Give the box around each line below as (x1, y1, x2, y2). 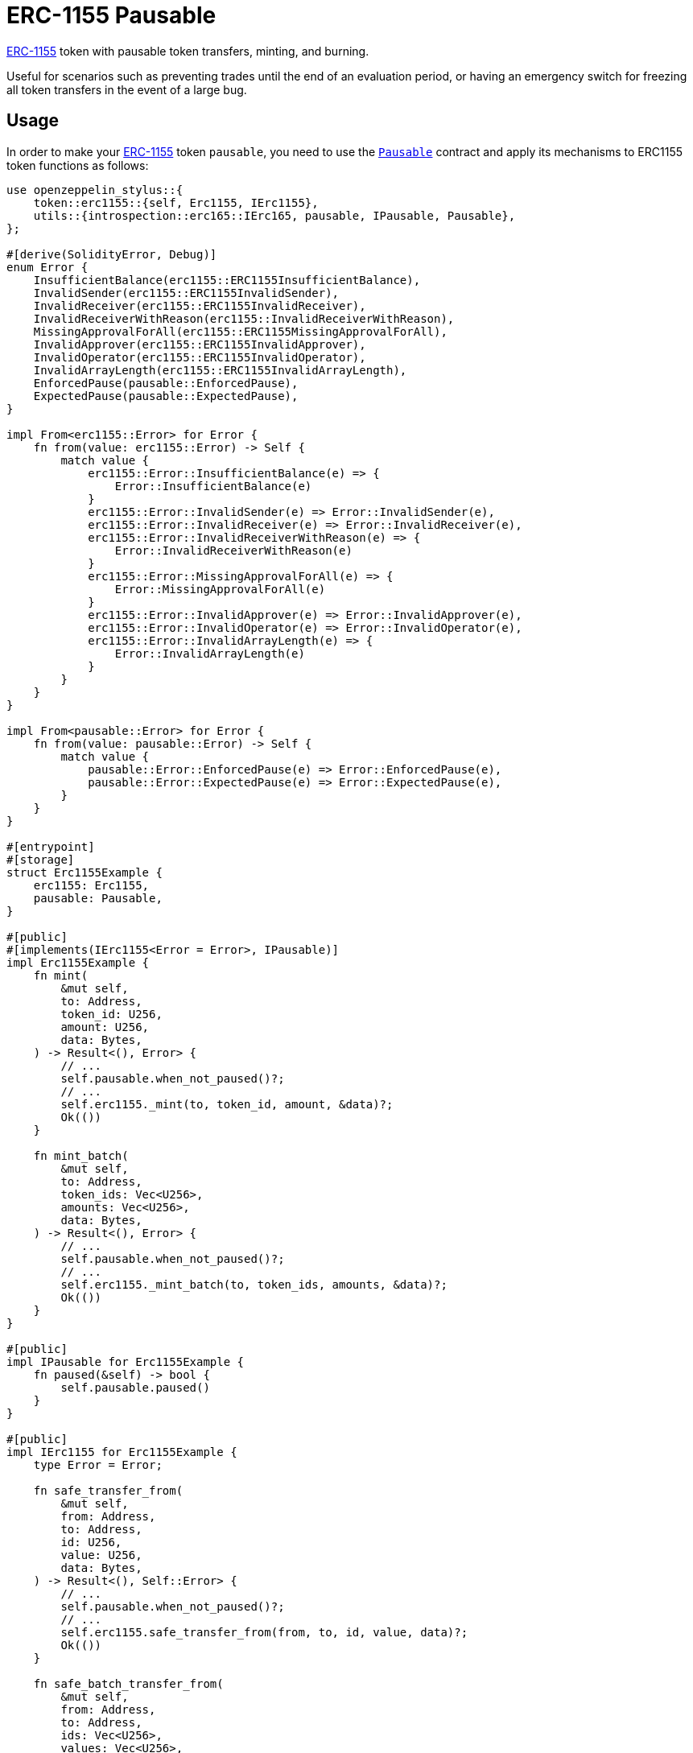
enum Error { (6, 260, 89, 274)
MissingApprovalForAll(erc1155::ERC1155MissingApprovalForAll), (33, 324, 448, 338)
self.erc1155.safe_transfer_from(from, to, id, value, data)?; (60, 1625, 468, 1639)
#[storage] (6, 852, 75, 866)
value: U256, (60, 1548, 142, 1561)
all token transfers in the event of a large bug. (6, 82, 247, 97)
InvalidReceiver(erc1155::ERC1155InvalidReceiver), (33, 299, 366, 312)
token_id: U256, (60, 1007, 163, 1021)
